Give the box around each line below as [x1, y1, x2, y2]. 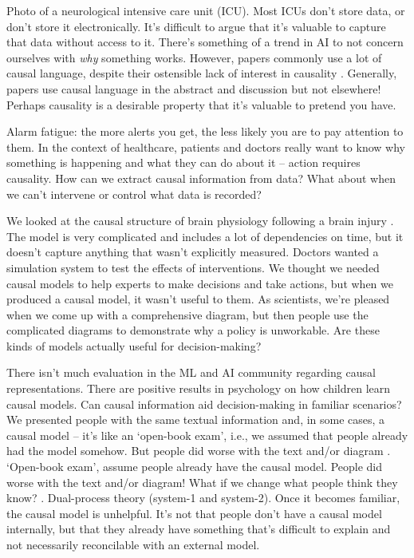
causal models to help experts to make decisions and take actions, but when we [6, 275, 394, 291]
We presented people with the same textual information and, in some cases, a [6, 411, 385, 428]
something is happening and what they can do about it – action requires [6, 154, 361, 171]
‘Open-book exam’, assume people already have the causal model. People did [6, 458, 383, 475]
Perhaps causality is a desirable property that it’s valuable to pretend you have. [6, 96, 396, 113]
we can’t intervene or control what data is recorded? [6, 185, 262, 202]
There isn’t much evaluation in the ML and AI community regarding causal [6, 364, 376, 381]
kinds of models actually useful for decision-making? [6, 337, 262, 354]
